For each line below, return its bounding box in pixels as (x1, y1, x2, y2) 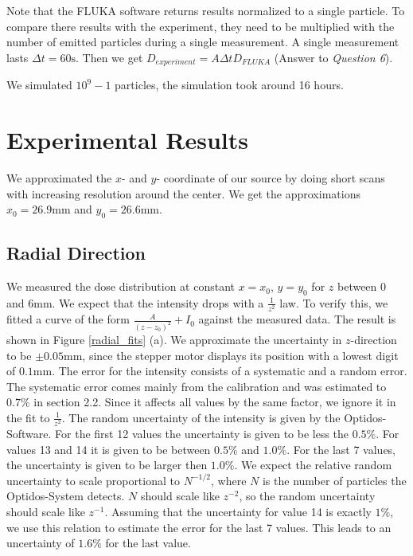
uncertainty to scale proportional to (6, 472, 180, 488)
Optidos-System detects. (6, 487, 125, 504)
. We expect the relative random (234, 456, 392, 473)
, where (211, 472, 247, 488)
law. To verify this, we (279, 294, 388, 311)
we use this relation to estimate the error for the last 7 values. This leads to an (6, 519, 392, 535)
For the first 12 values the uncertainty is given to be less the (55, 425, 349, 442)
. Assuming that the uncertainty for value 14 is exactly (104, 503, 372, 520)
